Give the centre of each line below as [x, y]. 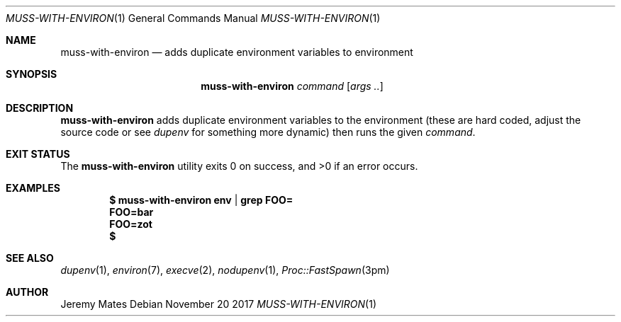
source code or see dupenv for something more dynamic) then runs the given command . [268, 132]
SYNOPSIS [32, 74]
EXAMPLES [33, 188]
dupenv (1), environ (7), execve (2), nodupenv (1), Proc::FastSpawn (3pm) [225, 270]
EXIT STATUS [38, 154]
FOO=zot [131, 224]
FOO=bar [132, 212]
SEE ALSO [30, 258]
